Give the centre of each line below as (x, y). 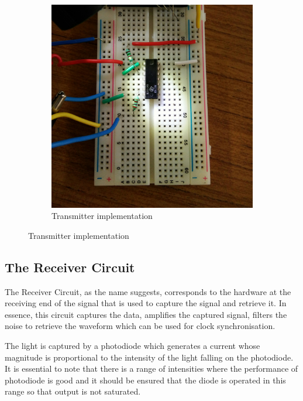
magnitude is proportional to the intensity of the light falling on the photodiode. (149, 357)
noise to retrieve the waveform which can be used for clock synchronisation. (140, 326)
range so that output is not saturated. (73, 391)
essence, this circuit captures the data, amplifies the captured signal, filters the (146, 314)
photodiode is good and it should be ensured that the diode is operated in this (145, 380)
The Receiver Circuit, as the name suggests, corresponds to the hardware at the (148, 291)
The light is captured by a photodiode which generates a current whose (132, 346)
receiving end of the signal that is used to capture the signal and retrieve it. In (146, 303)
